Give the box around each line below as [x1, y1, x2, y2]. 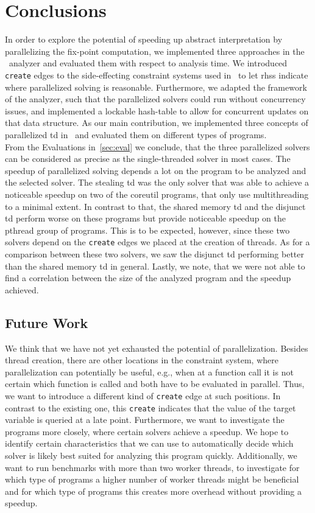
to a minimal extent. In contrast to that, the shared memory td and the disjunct [5, 200, 306, 212]
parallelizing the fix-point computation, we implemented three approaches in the [5, 44, 305, 57]
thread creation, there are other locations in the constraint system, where [5, 354, 278, 366]
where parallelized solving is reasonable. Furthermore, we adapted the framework [5, 80, 307, 93]
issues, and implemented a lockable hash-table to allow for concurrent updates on [5, 104, 309, 117]
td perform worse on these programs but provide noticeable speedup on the [5, 212, 286, 225]
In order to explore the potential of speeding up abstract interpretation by [5, 33, 283, 46]
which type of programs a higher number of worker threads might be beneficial [5, 473, 299, 486]
